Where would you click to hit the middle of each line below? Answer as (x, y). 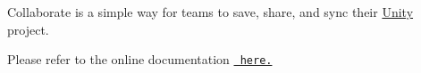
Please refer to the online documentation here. (140, 59)
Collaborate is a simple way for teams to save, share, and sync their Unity (210, 12)
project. (28, 29)
